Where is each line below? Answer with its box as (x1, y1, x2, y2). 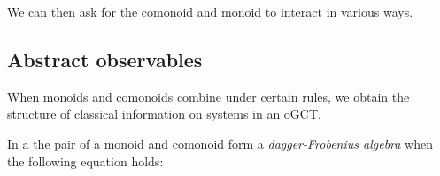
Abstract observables (7, 45, 203, 73)
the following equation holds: (7, 151, 164, 170)
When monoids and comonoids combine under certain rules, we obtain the (7, 87, 410, 105)
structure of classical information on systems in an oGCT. (7, 104, 321, 123)
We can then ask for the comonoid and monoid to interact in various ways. (7, 3, 413, 20)
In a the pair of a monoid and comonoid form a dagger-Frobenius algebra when (7, 134, 434, 152)
